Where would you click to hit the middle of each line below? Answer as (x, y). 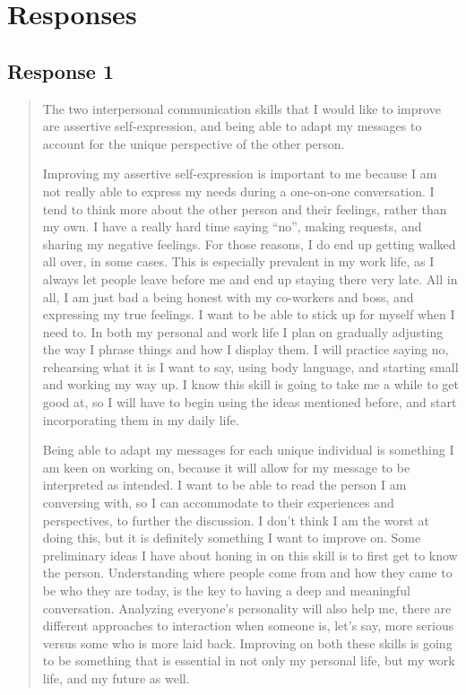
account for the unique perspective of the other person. (194, 143)
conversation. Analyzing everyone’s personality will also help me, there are (247, 608)
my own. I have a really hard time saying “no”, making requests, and (232, 226)
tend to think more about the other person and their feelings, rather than (245, 208)
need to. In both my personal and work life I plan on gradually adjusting (243, 331)
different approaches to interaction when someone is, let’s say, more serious (248, 625)
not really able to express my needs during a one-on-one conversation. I (238, 191)
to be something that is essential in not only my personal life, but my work (249, 660)
